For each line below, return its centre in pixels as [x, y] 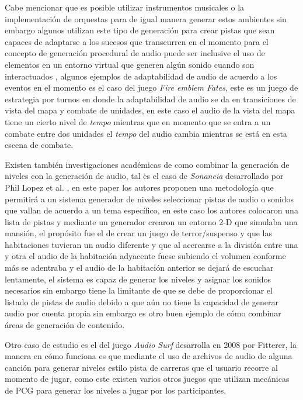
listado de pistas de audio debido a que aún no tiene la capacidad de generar [142, 301]
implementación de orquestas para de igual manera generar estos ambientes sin [146, 18]
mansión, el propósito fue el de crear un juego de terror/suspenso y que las [139, 233]
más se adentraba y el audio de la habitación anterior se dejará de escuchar [139, 268]
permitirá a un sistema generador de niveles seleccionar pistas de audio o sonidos [149, 199]
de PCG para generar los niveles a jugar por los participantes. [116, 390]
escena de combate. [39, 145]
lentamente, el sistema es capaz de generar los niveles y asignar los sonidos [138, 279]
